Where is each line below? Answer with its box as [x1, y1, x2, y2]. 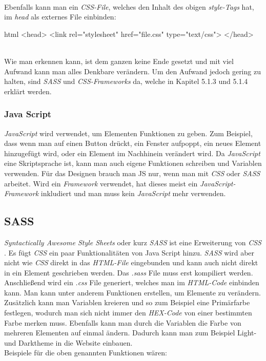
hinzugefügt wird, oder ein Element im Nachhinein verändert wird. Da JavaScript [4, 147, 260, 158]
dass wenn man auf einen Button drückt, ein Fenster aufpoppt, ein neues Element [4, 138, 261, 148]
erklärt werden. [4, 86, 52, 96]
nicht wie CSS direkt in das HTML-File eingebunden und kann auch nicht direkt [4, 257, 258, 268]
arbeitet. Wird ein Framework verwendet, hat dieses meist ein [4, 178, 198, 188]
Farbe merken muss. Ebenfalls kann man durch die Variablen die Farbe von [4, 317, 241, 328]
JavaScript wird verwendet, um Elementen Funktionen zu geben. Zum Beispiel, [4, 128, 253, 138]
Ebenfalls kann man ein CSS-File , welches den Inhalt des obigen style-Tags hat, [4, 1, 254, 12]
